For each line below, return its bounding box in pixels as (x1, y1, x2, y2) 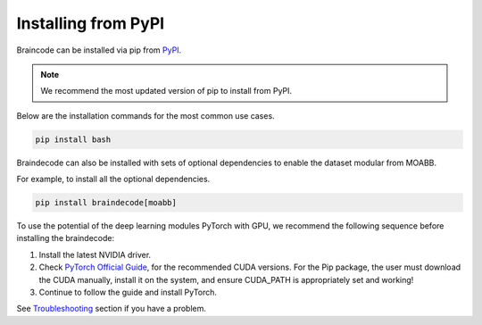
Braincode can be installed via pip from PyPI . (16, 45, 182, 55)
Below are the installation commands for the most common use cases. (16, 110, 276, 121)
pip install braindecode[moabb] (35, 197, 178, 208)
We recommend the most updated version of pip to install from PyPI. (40, 86, 293, 96)
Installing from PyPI (16, 13, 165, 33)
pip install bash (35, 134, 112, 145)
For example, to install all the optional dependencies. (16, 174, 211, 185)
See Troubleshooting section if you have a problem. (16, 304, 207, 314)
